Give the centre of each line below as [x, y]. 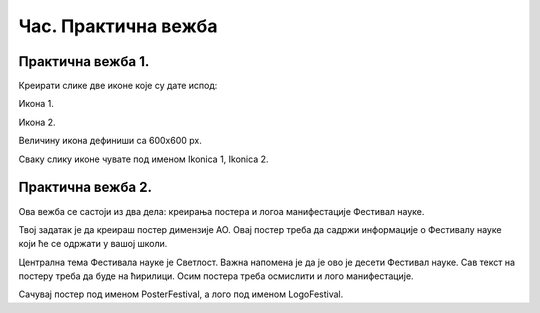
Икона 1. [36, 104]
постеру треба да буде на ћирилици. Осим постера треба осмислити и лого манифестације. [216, 276]
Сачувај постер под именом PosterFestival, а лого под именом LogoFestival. [181, 294]
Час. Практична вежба [118, 26]
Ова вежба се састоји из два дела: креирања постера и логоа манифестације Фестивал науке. [221, 211]
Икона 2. [37, 122]
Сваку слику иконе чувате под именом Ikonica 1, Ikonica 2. [143, 159]
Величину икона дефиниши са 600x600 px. [110, 141]
